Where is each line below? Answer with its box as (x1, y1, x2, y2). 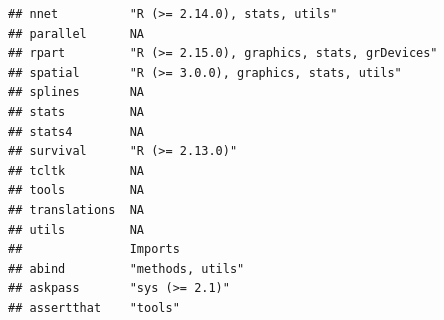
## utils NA (8, 222, 145, 237)
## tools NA (8, 183, 145, 198)
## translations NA (8, 202, 145, 217)
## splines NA (8, 85, 145, 100)
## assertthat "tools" (8, 300, 180, 315)
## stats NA (8, 104, 145, 119)
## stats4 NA (8, 124, 145, 139)
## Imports (8, 242, 180, 257)
